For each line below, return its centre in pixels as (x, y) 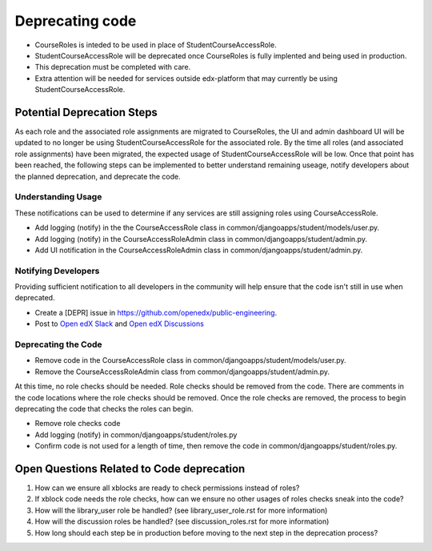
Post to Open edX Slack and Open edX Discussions (119, 324)
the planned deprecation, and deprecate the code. (98, 176)
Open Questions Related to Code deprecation (130, 469)
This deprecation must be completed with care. (113, 67)
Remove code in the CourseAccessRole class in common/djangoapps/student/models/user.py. (190, 360)
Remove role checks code (78, 424)
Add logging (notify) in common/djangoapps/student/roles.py (136, 434)
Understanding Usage (58, 197)
